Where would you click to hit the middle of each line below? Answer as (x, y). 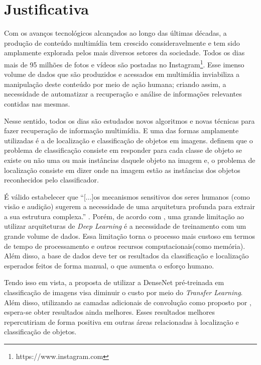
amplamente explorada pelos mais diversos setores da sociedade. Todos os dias (124, 53)
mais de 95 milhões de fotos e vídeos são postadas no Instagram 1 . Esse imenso (124, 63)
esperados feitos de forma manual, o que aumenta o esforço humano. (109, 265)
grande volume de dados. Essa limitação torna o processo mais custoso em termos (129, 236)
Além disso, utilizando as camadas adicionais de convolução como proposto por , (128, 302)
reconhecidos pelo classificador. (51, 180)
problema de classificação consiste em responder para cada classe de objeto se (123, 150)
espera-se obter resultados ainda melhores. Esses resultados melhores (110, 312)
